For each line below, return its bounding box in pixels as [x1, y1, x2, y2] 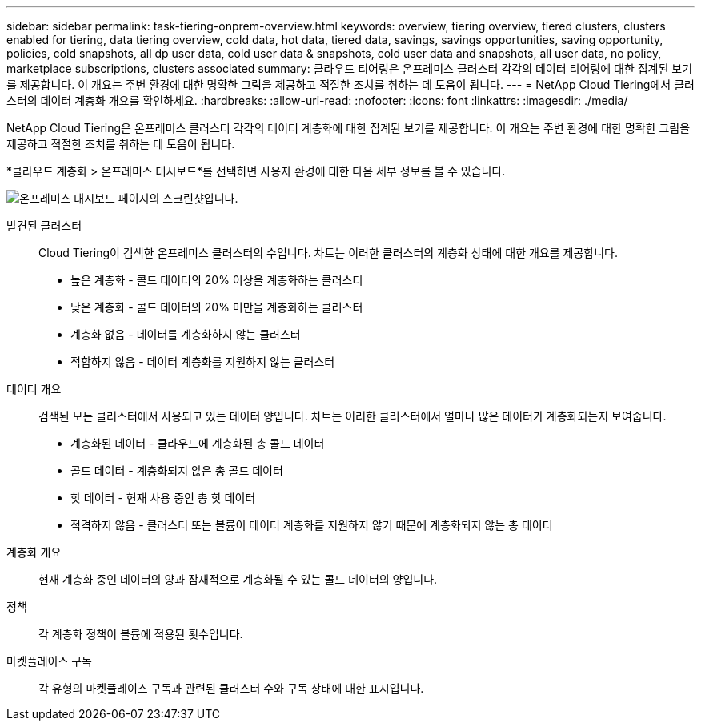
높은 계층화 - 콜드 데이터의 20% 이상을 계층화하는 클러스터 [70, 273, 363, 287]
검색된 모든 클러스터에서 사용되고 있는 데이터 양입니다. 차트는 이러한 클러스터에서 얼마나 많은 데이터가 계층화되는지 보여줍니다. [38, 409, 667, 423]
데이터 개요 [6, 382, 62, 396]
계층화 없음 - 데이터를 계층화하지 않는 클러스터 [70, 327, 301, 341]
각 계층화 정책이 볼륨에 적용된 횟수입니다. [38, 627, 243, 641]
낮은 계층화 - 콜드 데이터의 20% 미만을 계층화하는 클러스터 [70, 300, 363, 314]
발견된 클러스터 [6, 219, 82, 232]
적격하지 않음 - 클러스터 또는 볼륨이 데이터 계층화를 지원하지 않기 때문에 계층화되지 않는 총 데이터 [70, 518, 553, 532]
